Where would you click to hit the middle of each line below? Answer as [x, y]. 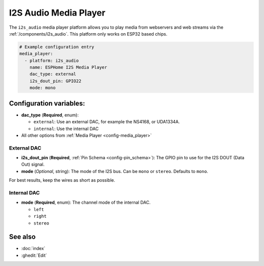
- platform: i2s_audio [52, 60]
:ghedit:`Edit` [34, 255]
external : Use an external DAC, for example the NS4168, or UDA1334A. [107, 122]
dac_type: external [53, 74]
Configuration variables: [47, 103]
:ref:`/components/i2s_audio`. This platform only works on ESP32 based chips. [88, 34]
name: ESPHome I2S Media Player [68, 67]
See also [22, 237]
